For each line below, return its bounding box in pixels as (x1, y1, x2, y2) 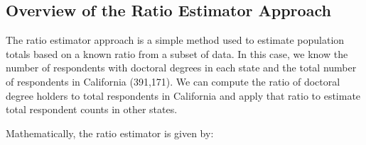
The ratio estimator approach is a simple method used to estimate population (6, 33, 345, 47)
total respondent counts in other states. (6, 102, 178, 117)
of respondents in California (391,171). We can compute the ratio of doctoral (6, 74, 340, 88)
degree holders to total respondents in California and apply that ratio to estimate (6, 88, 361, 103)
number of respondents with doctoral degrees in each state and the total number (6, 60, 357, 75)
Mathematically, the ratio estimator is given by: (6, 125, 214, 140)
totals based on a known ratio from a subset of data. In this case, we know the (6, 46, 348, 61)
